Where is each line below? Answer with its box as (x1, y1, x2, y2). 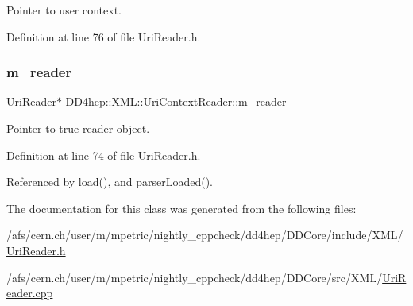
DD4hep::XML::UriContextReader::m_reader (65, 93, 287, 110)
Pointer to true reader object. (6, 120, 150, 136)
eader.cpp (6, 285, 53, 301)
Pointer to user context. (6, 2, 122, 17)
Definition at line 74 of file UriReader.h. (6, 146, 201, 163)
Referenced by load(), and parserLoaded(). (6, 173, 213, 190)
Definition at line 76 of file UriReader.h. (6, 28, 201, 45)
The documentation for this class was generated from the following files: (6, 199, 357, 216)
